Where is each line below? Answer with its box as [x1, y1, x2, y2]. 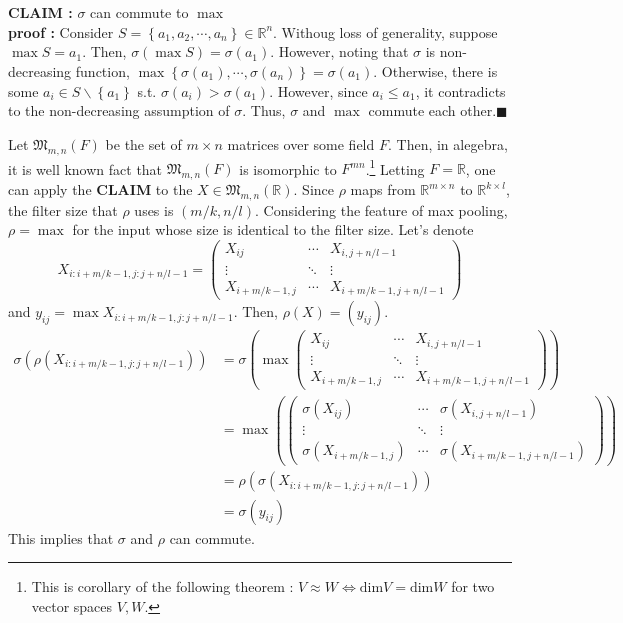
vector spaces [31, 595, 113, 616]
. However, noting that [270, 41, 409, 62]
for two [451, 576, 495, 597]
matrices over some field [227, 133, 375, 154]
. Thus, [242, 100, 286, 121]
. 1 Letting [365, 155, 425, 179]
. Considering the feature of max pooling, [255, 199, 508, 220]
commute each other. [368, 100, 497, 121]
